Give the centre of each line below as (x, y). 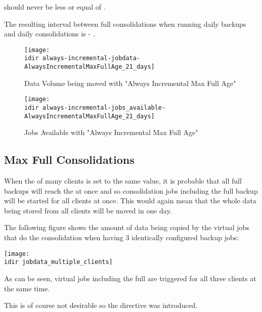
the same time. (27, 288)
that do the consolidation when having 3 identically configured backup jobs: (122, 237)
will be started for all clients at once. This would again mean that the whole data (130, 200)
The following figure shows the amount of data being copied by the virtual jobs (127, 227)
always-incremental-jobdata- (91, 58)
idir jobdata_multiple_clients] (58, 262)
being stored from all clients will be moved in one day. (88, 210)
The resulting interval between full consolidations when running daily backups (125, 24)
